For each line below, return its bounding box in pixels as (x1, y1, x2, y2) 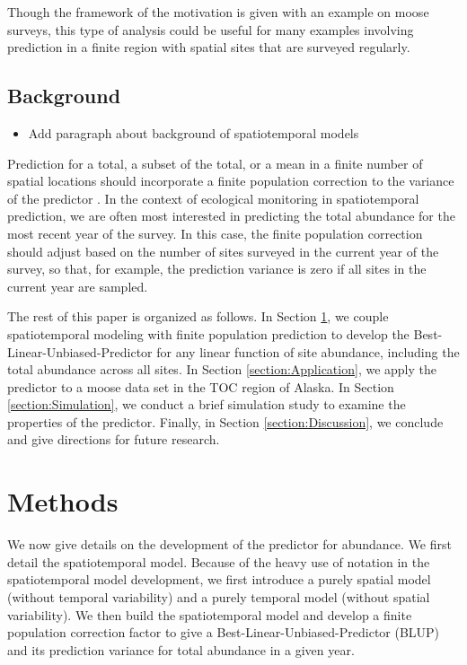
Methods (7, 483, 119, 520)
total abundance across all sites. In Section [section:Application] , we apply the (7, 360, 436, 379)
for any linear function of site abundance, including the (156, 342, 460, 361)
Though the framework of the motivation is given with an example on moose (7, 3, 429, 21)
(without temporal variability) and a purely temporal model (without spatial (7, 587, 430, 606)
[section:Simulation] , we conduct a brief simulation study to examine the (7, 395, 406, 414)
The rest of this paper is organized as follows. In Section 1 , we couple (7, 307, 389, 326)
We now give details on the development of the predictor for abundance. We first (7, 535, 452, 554)
